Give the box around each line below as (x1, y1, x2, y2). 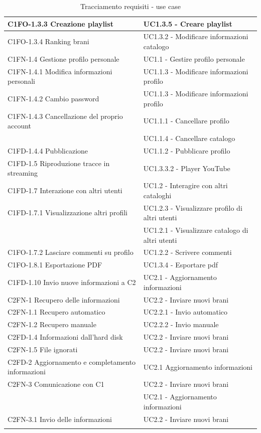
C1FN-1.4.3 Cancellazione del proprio (8, 110, 123, 121)
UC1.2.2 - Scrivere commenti (143, 247, 232, 257)
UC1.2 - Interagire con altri (143, 180, 228, 191)
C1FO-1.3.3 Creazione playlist (8, 18, 113, 29)
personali (8, 76, 35, 86)
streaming (8, 168, 38, 178)
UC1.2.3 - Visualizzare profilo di (143, 202, 242, 213)
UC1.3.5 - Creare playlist (143, 18, 232, 29)
